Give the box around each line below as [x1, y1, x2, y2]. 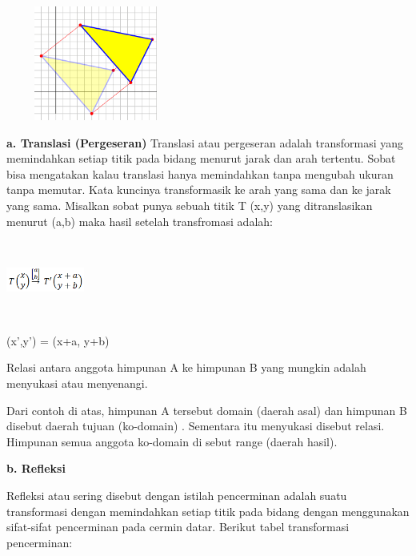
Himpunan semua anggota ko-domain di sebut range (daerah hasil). [6, 433, 338, 449]
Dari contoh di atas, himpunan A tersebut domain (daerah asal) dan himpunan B [6, 401, 407, 418]
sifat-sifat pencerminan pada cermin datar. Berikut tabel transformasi [6, 518, 350, 535]
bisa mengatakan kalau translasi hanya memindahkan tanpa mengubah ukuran [6, 165, 394, 182]
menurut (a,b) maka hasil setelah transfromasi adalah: [6, 212, 273, 229]
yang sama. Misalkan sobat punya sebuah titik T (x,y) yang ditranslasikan [6, 197, 373, 214]
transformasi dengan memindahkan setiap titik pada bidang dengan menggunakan [6, 502, 410, 519]
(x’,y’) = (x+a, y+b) [6, 332, 110, 349]
